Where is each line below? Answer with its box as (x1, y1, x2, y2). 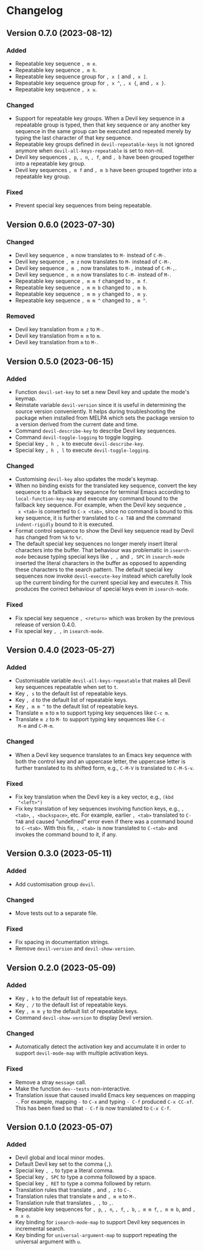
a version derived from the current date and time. (15, 421, 139, 428)
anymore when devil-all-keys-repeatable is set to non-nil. (15, 147, 164, 154)
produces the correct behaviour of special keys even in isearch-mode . (15, 585, 190, 593)
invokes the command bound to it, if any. (15, 831, 117, 838)
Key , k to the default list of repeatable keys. (15, 994, 128, 1002)
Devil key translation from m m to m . (15, 332, 101, 339)
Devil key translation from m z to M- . (15, 326, 105, 333)
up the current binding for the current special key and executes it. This (15, 579, 192, 586)
